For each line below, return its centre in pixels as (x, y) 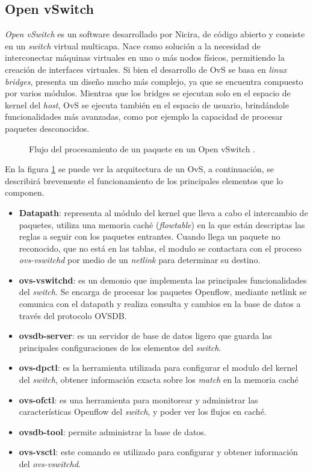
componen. (25, 192)
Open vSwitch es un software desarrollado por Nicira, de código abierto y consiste (155, 34)
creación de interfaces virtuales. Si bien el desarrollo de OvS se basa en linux (146, 69)
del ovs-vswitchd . (50, 464)
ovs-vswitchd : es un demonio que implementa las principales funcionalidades (163, 280)
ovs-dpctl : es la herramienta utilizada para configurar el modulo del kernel (158, 368)
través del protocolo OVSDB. (73, 315)
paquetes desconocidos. (47, 128)
